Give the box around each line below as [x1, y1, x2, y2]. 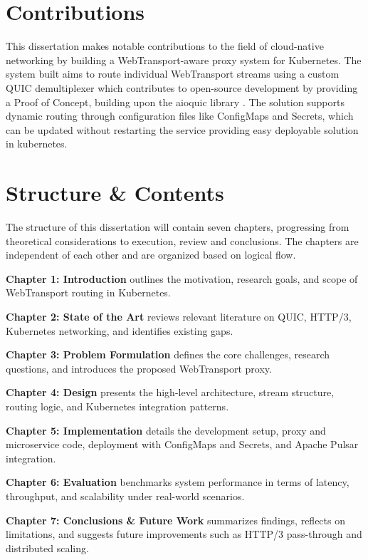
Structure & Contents [6, 178, 224, 207]
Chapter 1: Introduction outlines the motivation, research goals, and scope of [6, 271, 358, 286]
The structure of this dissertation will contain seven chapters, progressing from [6, 219, 349, 234]
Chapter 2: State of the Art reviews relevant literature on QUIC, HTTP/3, [6, 308, 352, 323]
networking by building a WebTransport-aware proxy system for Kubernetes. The [6, 52, 362, 67]
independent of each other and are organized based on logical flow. [6, 247, 296, 262]
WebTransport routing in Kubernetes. [6, 285, 171, 300]
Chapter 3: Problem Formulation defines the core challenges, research [6, 347, 330, 362]
